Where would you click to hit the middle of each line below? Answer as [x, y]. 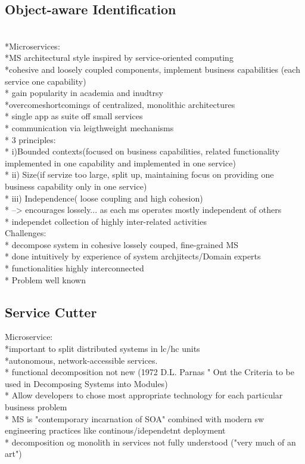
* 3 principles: [30, 139]
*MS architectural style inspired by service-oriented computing [119, 58]
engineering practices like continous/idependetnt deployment [115, 430]
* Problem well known [45, 279]
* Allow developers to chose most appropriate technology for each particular [144, 395]
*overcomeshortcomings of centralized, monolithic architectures [120, 104]
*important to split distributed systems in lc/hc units [102, 349]
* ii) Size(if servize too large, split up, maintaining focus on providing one [139, 174]
